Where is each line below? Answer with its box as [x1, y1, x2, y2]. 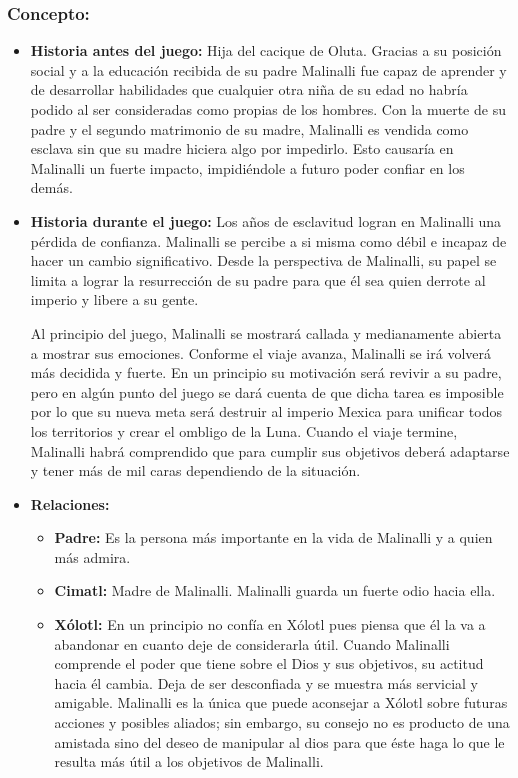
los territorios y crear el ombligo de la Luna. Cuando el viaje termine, [30, 420, 458, 441]
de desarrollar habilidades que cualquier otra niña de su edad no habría [30, 79, 468, 100]
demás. [30, 177, 73, 198]
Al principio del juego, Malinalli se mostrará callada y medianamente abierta [30, 322, 502, 343]
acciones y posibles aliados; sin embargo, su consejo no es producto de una [54, 712, 510, 733]
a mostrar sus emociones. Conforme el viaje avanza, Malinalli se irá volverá [30, 342, 492, 363]
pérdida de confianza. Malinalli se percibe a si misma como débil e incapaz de [30, 230, 507, 251]
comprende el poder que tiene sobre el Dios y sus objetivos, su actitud [54, 653, 484, 674]
